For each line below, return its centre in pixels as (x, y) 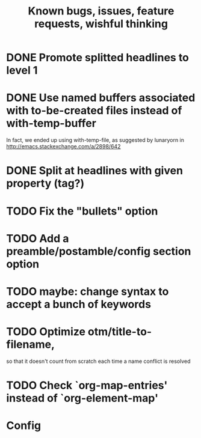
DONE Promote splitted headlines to (98, 58)
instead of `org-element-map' (82, 398)
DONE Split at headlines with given (95, 171)
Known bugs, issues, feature (101, 11)
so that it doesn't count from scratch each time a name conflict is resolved (98, 361)
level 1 (22, 71)
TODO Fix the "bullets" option (82, 211)
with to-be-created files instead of (94, 111)
